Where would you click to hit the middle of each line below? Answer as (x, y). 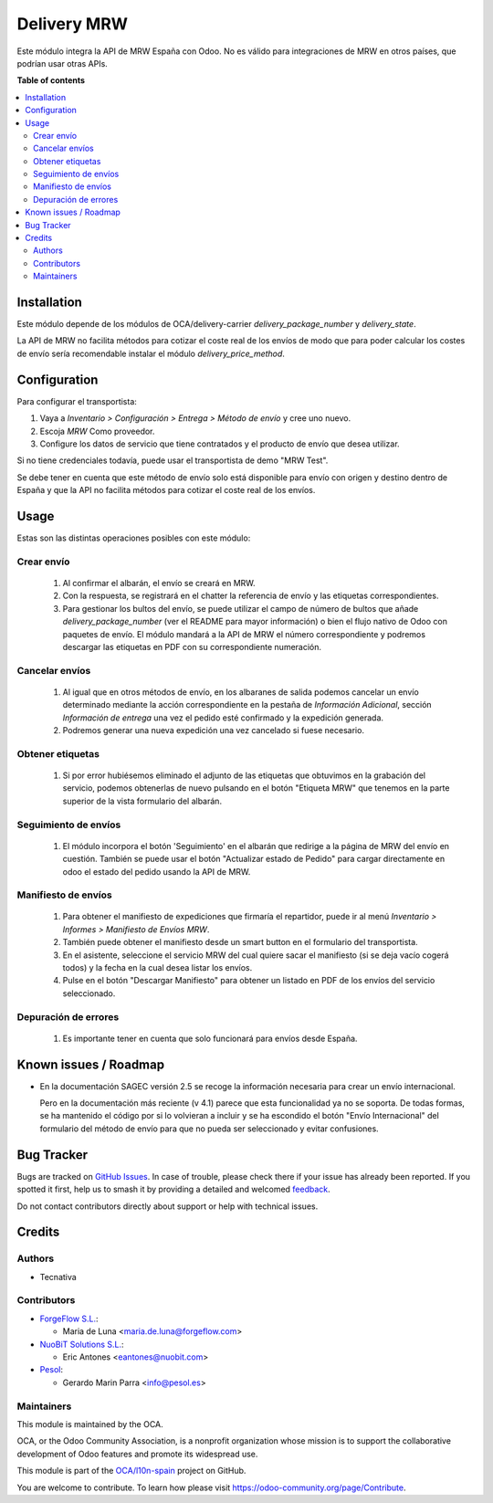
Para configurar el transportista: (77, 401)
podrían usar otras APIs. (63, 63)
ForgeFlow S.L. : (69, 1319)
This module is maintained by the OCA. (90, 1424)
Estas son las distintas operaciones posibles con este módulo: (134, 538)
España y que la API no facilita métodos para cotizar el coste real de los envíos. (166, 490)
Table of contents (51, 80)
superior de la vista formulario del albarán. (142, 801)
